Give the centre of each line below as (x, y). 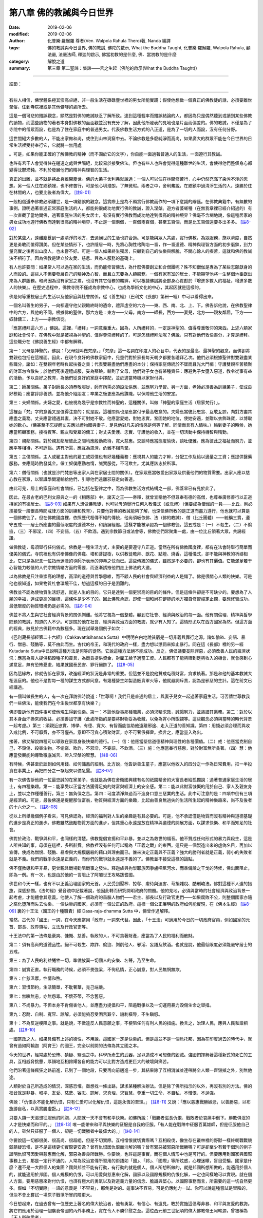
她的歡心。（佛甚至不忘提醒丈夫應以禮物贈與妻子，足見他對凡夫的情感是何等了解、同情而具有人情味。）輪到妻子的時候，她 (131, 425)
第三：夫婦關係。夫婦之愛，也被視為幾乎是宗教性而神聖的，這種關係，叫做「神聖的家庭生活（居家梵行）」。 (116, 402)
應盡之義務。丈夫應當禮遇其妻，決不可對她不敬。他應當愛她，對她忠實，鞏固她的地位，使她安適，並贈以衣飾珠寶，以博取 (131, 419)
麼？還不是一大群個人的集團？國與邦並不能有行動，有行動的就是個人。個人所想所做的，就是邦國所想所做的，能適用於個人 (131, 1167)
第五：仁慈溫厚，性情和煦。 (37, 978)
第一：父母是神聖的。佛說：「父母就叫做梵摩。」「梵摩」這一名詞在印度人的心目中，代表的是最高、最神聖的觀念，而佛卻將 (130, 350)
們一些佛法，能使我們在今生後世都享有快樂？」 (56, 703)
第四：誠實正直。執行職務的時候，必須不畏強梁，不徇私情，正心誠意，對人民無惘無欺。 (96, 969)
